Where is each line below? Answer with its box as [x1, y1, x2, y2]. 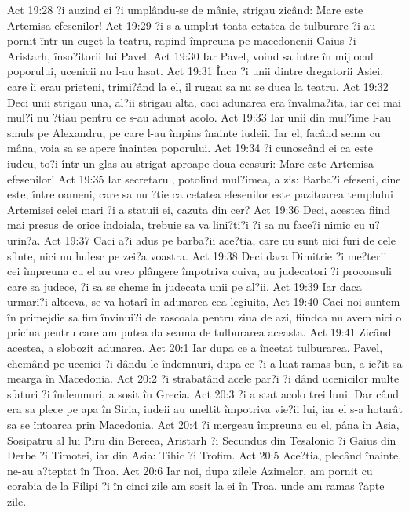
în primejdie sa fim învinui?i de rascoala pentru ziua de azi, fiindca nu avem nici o [7, 308, 402, 325]
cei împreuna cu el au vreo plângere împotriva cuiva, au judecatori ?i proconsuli [7, 263, 392, 279]
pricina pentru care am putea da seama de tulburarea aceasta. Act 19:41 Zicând [7, 324, 392, 340]
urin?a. [7, 231, 41, 248]
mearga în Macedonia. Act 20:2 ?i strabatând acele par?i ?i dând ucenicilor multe [7, 370, 400, 387]
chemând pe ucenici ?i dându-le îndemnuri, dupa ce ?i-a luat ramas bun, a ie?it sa [7, 354, 403, 371]
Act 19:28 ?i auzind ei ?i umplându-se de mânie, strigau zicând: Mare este [7, 2, 363, 17]
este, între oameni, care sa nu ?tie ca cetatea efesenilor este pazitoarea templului [7, 186, 393, 202]
